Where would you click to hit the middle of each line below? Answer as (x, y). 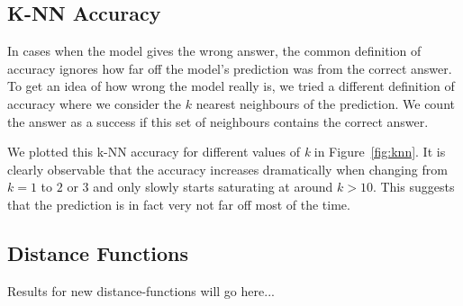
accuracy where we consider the (95, 103)
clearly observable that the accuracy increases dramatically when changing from (227, 169)
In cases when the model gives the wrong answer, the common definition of (214, 51)
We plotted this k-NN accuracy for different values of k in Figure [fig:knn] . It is (227, 152)
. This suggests (413, 187)
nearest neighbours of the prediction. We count (325, 103)
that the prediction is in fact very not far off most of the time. (179, 204)
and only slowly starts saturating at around (213, 187)
